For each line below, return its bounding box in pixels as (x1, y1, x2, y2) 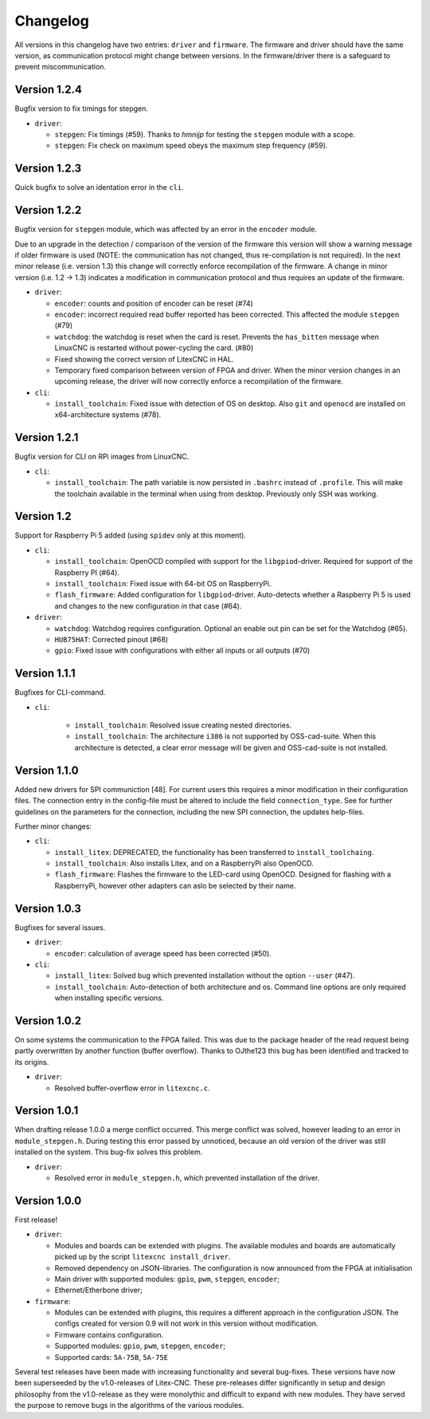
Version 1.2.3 (14, 162, 82, 175)
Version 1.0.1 (14, 1104, 79, 1117)
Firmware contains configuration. (54, 1330, 163, 1339)
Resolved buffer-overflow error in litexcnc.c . (54, 1083, 210, 1093)
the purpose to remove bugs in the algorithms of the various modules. (14, 1401, 244, 1410)
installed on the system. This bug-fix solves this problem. (14, 1147, 203, 1157)
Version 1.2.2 (14, 203, 82, 217)
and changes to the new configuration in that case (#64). (54, 601, 242, 610)
